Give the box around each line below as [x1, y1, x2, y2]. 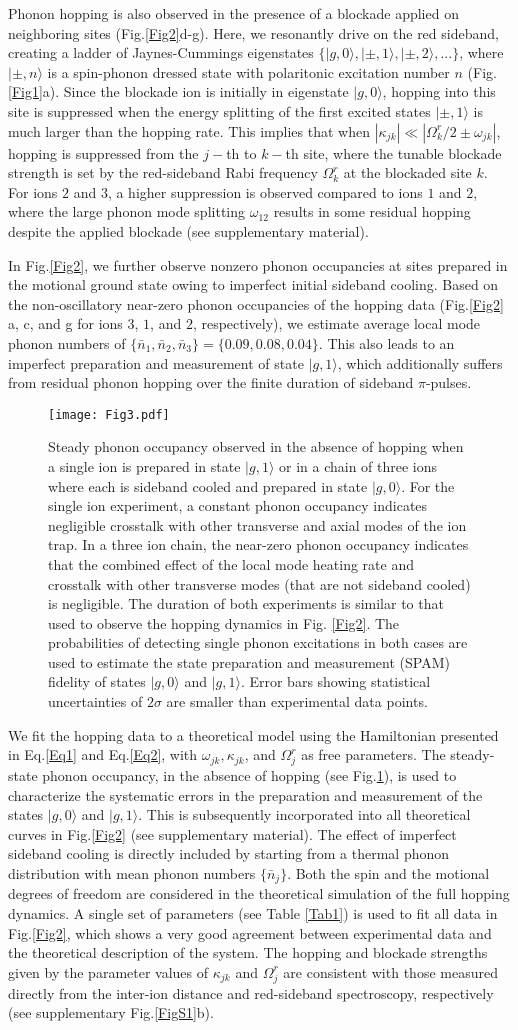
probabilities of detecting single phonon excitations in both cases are [48, 632, 468, 653]
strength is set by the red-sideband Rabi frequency [8, 162, 318, 183]
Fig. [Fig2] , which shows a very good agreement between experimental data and [8, 922, 492, 943]
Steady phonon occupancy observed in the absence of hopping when [48, 436, 464, 457]
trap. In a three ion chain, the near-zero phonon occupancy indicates [48, 534, 469, 555]
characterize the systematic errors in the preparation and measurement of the [8, 784, 483, 805]
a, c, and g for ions [8, 313, 123, 334]
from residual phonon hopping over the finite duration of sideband [8, 372, 414, 393]
